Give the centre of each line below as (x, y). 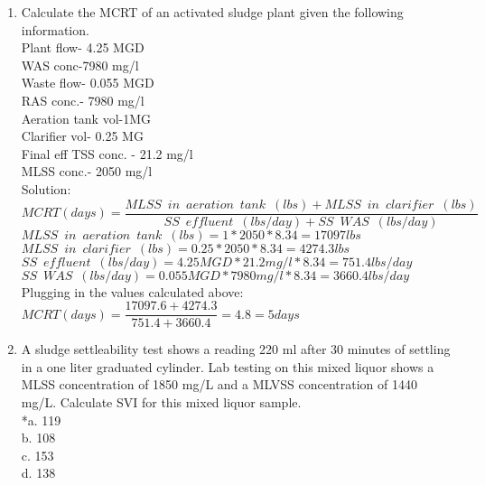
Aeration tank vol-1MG (86, 118)
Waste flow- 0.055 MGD (88, 83)
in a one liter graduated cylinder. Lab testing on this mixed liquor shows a (228, 366)
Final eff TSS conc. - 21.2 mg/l (107, 153)
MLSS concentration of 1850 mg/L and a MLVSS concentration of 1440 (219, 384)
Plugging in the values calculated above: (132, 291)
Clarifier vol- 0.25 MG (82, 136)
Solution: (46, 188)
